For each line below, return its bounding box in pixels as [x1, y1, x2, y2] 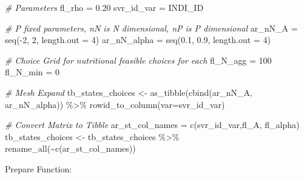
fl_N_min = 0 [5, 66, 59, 78]
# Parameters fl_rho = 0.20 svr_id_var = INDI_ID [5, 1, 204, 13]
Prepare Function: [5, 162, 72, 175]
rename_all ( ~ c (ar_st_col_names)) [5, 142, 136, 155]
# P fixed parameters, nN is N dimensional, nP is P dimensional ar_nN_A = [5, 21, 298, 34]
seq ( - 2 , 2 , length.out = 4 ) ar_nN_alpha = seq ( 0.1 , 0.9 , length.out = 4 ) [5, 33, 271, 46]
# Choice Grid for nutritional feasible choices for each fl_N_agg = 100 [5, 53, 272, 66]
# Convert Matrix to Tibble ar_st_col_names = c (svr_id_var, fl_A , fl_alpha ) [5, 118, 300, 131]
